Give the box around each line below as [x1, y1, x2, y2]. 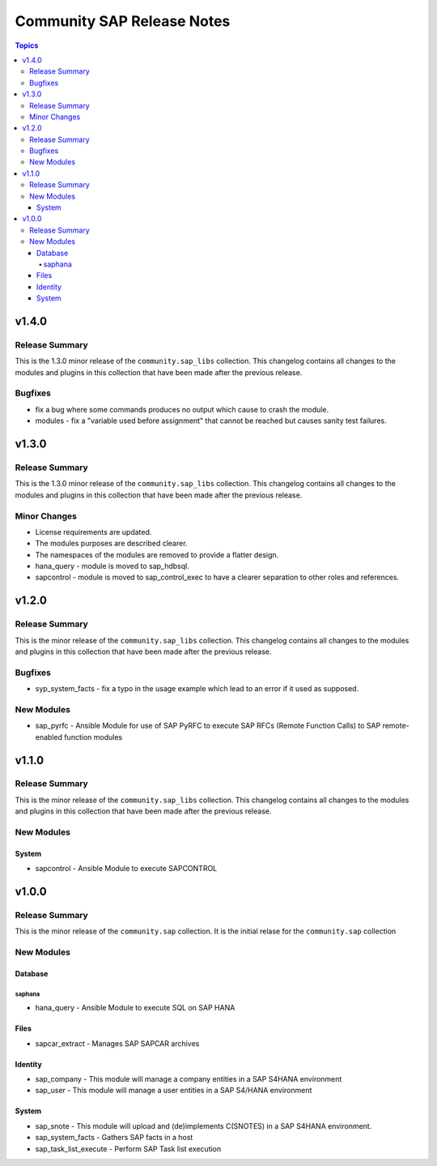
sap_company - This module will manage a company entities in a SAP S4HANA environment [35, 1074, 342, 1084]
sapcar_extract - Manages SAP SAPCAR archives [35, 1038, 200, 1049]
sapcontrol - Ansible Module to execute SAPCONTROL [35, 864, 218, 873]
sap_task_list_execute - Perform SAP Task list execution [35, 1143, 222, 1154]
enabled [35, 732, 62, 741]
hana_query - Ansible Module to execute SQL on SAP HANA [35, 1003, 235, 1013]
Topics [15, 41, 39, 50]
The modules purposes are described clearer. [35, 539, 188, 549]
